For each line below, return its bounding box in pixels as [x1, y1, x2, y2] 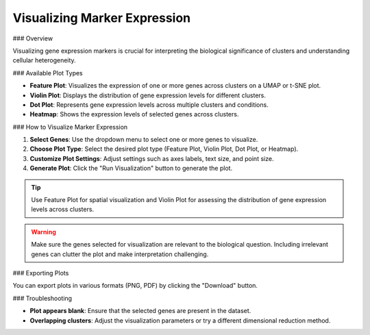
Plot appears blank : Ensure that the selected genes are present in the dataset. [29, 307, 251, 315]
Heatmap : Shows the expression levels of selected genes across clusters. [29, 110, 239, 119]
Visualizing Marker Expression [12, 10, 191, 25]
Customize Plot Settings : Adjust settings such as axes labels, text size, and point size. [29, 154, 274, 162]
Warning [31, 227, 56, 236]
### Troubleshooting [12, 294, 72, 302]
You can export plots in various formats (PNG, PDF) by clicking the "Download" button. [12, 282, 258, 290]
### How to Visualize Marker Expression [12, 123, 128, 131]
